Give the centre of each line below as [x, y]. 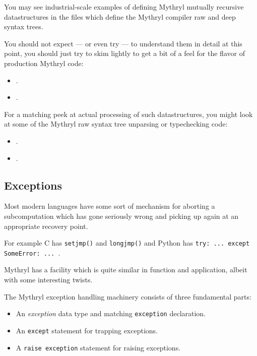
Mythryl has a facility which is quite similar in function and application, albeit [126, 270]
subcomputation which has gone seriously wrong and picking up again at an [121, 216]
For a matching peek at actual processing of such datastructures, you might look [128, 114]
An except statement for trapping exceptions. [87, 330]
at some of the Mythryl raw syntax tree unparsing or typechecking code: [116, 124]
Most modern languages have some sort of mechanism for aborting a [110, 206]
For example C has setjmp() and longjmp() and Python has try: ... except [127, 243]
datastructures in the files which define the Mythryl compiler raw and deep [120, 16]
